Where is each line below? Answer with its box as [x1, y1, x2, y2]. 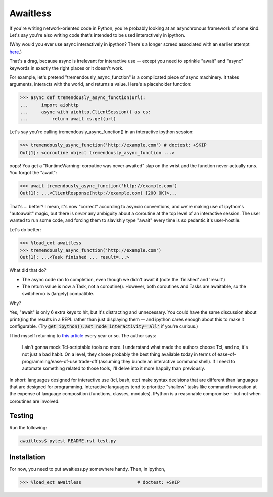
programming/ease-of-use [22, 358, 78, 364]
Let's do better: [9, 226, 41, 232]
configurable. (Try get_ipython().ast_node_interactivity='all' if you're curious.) [9, 323, 198, 329]
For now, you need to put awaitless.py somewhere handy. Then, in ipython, [9, 466, 166, 472]
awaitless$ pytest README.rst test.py [20, 438, 116, 444]
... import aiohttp [20, 102, 79, 108]
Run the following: [9, 424, 48, 430]
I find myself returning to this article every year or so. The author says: [9, 332, 156, 338]
